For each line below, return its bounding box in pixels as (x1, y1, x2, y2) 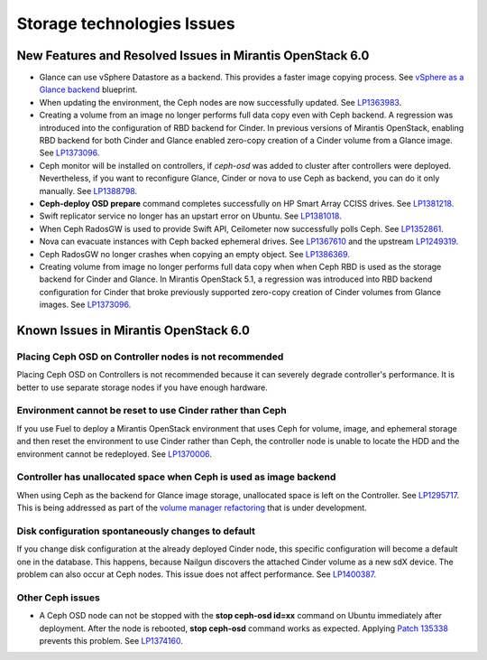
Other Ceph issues (16, 591, 101, 604)
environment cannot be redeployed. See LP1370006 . (16, 448, 212, 460)
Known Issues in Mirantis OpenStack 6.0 (16, 322, 250, 338)
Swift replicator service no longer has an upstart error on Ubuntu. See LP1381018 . (39, 210, 342, 221)
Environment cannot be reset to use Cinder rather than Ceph (16, 404, 288, 417)
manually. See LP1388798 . (39, 185, 138, 196)
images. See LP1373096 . (39, 299, 132, 311)
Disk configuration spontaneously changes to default (16, 525, 256, 537)
